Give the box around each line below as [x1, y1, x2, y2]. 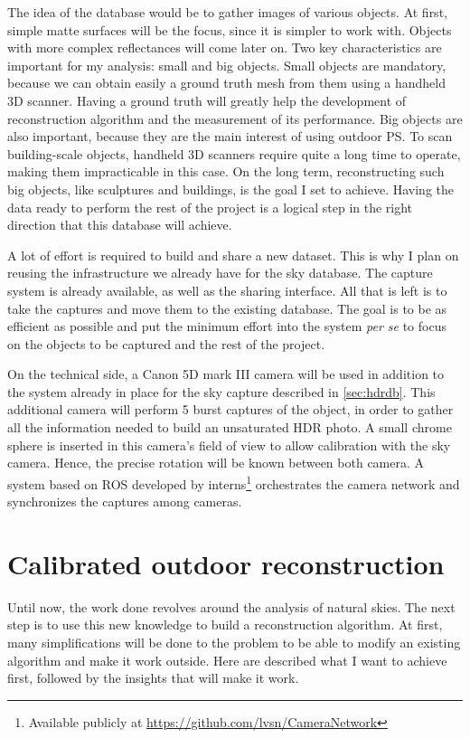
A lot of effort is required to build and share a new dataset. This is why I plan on [7, 245, 459, 264]
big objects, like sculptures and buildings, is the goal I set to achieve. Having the [7, 179, 454, 198]
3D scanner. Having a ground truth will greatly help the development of [7, 90, 407, 109]
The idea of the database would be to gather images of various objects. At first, [7, 3, 447, 21]
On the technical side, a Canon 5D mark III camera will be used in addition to [7, 364, 445, 383]
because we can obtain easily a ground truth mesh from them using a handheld [7, 73, 446, 92]
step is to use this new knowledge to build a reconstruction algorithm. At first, [7, 615, 443, 634]
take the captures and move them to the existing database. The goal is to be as [7, 298, 447, 317]
